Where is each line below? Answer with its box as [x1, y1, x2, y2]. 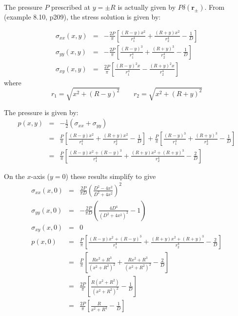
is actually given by [118, 2, 176, 12]
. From [204, 2, 225, 12]
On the [4, 171, 25, 181]
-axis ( [31, 171, 50, 181]
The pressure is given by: [4, 107, 79, 117]
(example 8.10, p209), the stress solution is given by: [4, 12, 161, 21]
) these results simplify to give [65, 171, 156, 181]
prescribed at [51, 2, 90, 12]
